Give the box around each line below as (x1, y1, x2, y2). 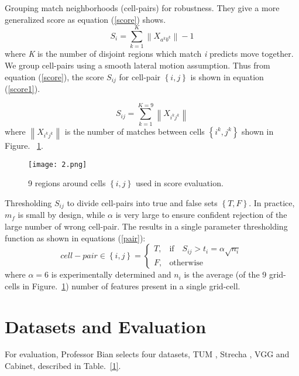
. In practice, (249, 196, 295, 208)
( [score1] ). (5, 82, 40, 94)
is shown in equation (190, 70, 264, 83)
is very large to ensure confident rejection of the (115, 208, 287, 221)
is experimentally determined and (51, 268, 171, 281)
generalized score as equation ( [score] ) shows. (5, 13, 166, 25)
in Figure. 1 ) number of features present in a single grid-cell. (22, 279, 240, 292)
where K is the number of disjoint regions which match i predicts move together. (5, 47, 294, 60)
